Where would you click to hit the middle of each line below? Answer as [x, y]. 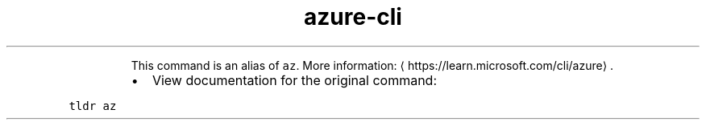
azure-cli [353, 17]
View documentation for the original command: [295, 80]
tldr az [93, 106]
